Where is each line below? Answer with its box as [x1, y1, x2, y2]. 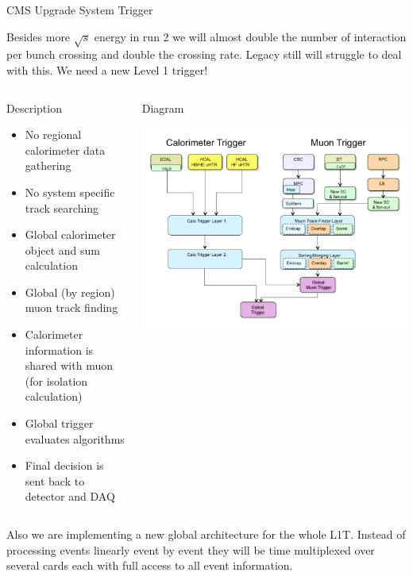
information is [25, 341, 94, 358]
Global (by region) [25, 283, 115, 300]
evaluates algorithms [25, 430, 125, 447]
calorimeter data [25, 141, 106, 158]
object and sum [25, 241, 100, 258]
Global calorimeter [25, 226, 116, 243]
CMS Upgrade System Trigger [6, 2, 153, 17]
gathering [25, 157, 71, 174]
